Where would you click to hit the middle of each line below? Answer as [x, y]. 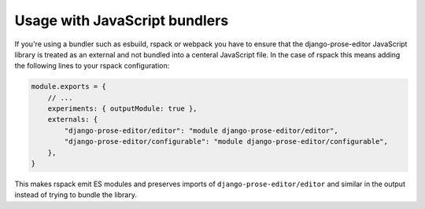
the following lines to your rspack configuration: [92, 66]
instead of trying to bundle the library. [76, 195]
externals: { [73, 119]
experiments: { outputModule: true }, [122, 109]
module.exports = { [68, 87]
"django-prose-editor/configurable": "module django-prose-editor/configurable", [226, 142]
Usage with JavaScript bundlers [122, 20]
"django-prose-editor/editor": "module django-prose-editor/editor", [201, 130]
